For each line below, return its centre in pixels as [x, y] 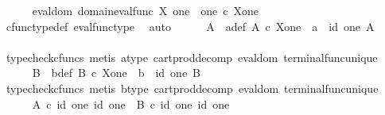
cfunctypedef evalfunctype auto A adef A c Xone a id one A [190, 26]
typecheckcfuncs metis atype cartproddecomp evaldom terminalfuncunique [192, 57]
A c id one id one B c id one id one [131, 103]
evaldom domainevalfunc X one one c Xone [145, 10]
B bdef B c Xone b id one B [117, 73]
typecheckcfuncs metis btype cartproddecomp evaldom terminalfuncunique [192, 88]
